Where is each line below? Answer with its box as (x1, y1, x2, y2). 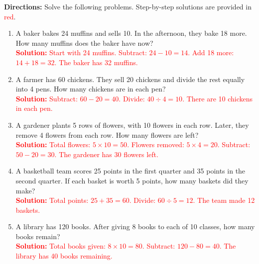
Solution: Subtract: (15, 93, 78, 103)
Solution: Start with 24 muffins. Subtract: (15, 47, 147, 58)
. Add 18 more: (188, 47, 234, 58)
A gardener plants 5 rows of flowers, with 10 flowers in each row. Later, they (15, 119, 249, 130)
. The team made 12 (193, 195, 255, 205)
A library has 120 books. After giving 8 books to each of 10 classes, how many (15, 221, 255, 232)
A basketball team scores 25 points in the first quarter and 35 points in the (15, 166, 246, 176)
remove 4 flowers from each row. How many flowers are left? (15, 129, 199, 140)
